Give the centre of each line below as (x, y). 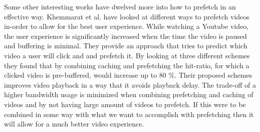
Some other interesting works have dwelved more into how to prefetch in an (120, 6)
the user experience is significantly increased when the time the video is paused (125, 36)
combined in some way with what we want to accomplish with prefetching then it (129, 114)
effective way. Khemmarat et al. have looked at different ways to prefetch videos (127, 16)
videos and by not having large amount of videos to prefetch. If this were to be (125, 104)
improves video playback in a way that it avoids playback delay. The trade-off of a (130, 84)
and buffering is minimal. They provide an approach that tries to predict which (126, 46)
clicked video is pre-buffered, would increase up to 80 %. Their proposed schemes (128, 75)
